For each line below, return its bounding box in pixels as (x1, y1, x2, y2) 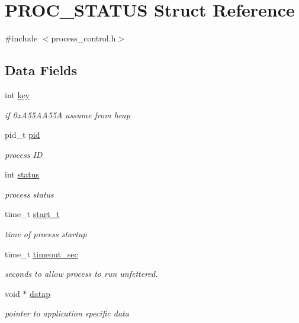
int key (5, 88, 30, 101)
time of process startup (5, 228, 87, 240)
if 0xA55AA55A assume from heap (5, 108, 130, 121)
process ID (5, 148, 43, 160)
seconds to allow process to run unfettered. (5, 267, 158, 280)
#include (5, 32, 38, 44)
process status (5, 188, 54, 200)
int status (5, 168, 40, 180)
